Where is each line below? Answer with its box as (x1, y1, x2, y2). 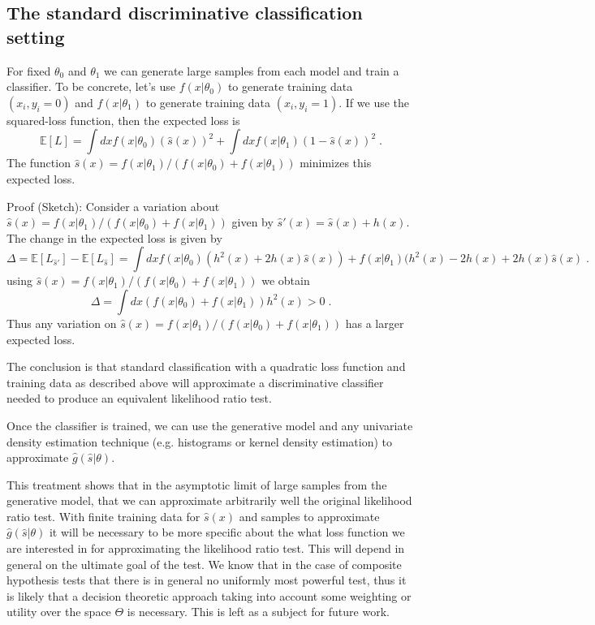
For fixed (6, 62, 51, 79)
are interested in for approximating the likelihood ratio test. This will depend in (6, 540, 405, 557)
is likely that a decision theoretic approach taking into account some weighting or (6, 587, 412, 604)
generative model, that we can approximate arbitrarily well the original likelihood (6, 492, 412, 509)
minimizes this (300, 154, 372, 171)
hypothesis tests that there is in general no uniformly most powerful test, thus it (6, 571, 407, 588)
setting (6, 24, 65, 49)
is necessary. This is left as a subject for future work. (127, 603, 390, 620)
